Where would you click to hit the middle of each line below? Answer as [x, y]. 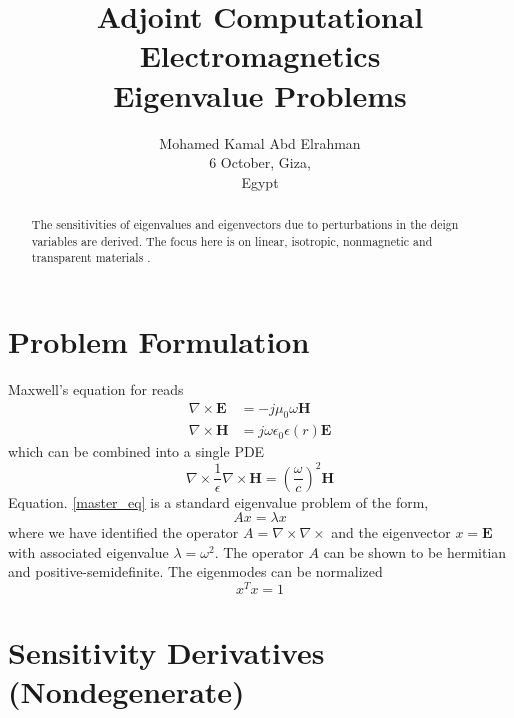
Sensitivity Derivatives [166, 652]
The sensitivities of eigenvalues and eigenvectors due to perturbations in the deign [245, 224]
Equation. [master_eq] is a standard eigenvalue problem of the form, [218, 501]
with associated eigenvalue [88, 551]
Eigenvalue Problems [260, 94]
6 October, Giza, [260, 162]
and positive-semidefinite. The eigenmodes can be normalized [195, 571]
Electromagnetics [260, 55]
